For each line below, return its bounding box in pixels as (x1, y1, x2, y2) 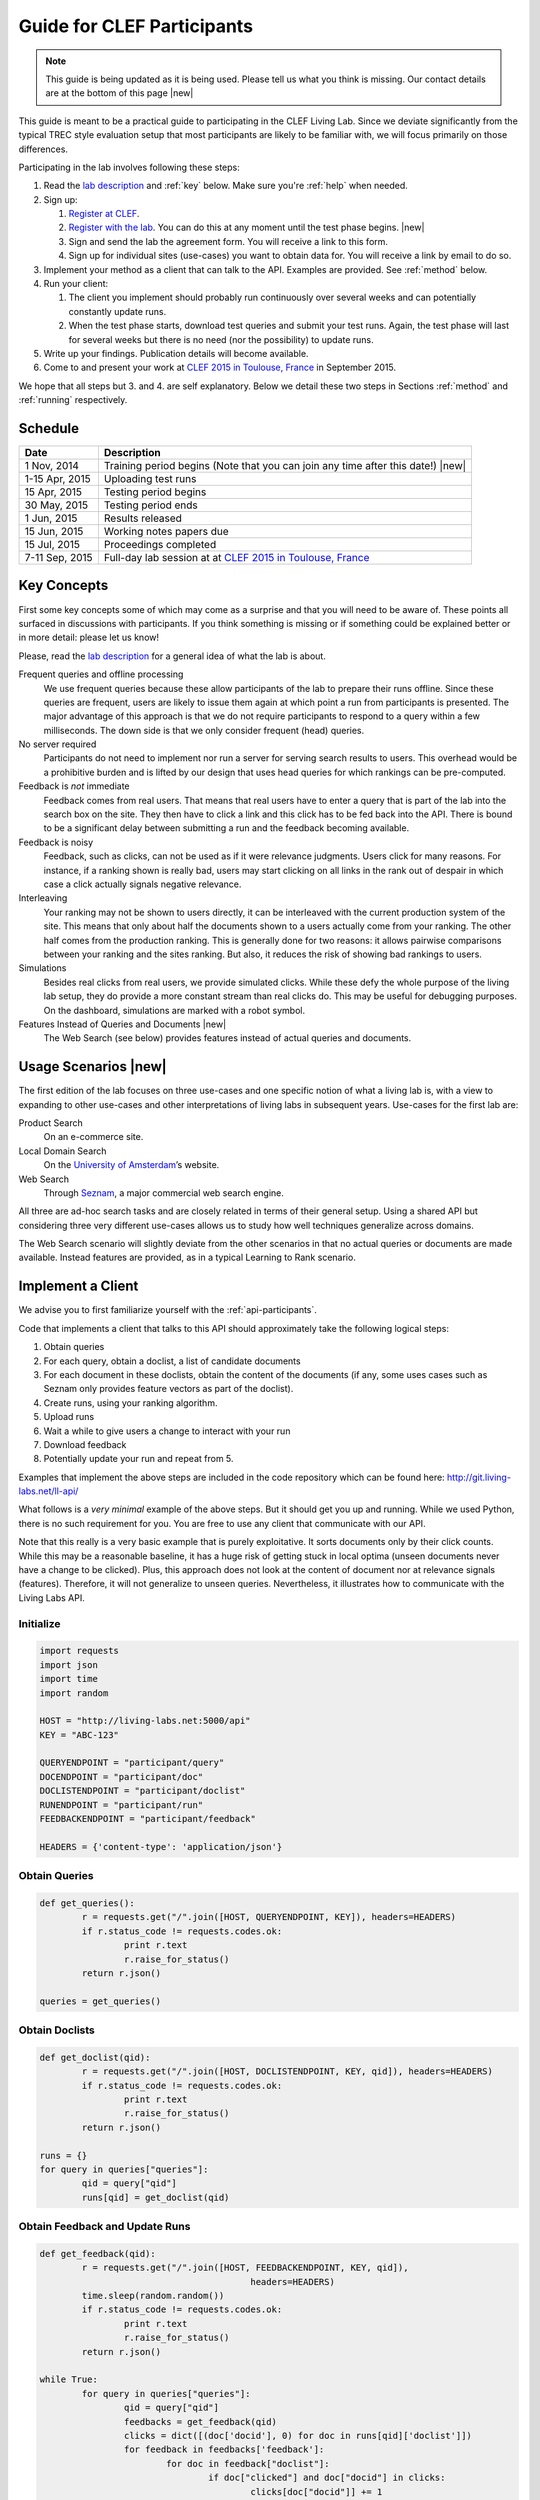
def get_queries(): (39, 1897, 135, 1909)
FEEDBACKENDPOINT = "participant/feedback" (39, 1813, 257, 1825)
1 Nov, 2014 (24, 459, 80, 473)
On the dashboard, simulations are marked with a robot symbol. (43, 1004, 305, 1016)
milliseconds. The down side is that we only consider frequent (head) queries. (43, 724, 365, 736)
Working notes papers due (103, 525, 229, 539)
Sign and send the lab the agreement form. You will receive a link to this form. (68, 235, 389, 247)
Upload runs (43, 1411, 95, 1423)
